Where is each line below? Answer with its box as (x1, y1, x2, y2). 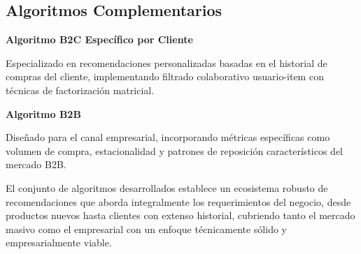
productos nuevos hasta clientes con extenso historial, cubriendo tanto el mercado (6, 208, 355, 223)
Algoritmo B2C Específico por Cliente (6, 32, 193, 47)
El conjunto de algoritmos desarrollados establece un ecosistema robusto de (6, 180, 328, 195)
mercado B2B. (6, 157, 66, 172)
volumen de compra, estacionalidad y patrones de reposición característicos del (6, 143, 344, 158)
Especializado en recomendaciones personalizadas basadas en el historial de (6, 55, 327, 70)
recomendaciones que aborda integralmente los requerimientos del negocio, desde (6, 194, 351, 209)
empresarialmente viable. (6, 235, 112, 250)
